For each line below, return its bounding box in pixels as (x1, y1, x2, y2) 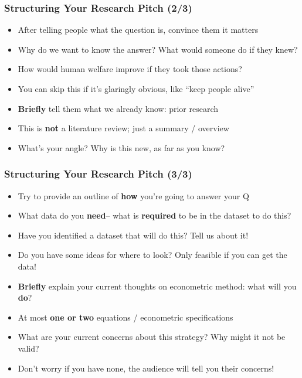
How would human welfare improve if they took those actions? (18, 63, 242, 75)
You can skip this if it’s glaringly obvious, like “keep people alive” (18, 83, 255, 94)
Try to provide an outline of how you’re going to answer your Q (18, 189, 249, 202)
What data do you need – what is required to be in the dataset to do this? (18, 209, 291, 222)
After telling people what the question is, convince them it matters (18, 23, 259, 36)
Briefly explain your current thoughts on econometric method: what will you (18, 280, 297, 292)
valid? (18, 342, 39, 354)
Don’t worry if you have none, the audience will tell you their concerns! (18, 362, 274, 374)
